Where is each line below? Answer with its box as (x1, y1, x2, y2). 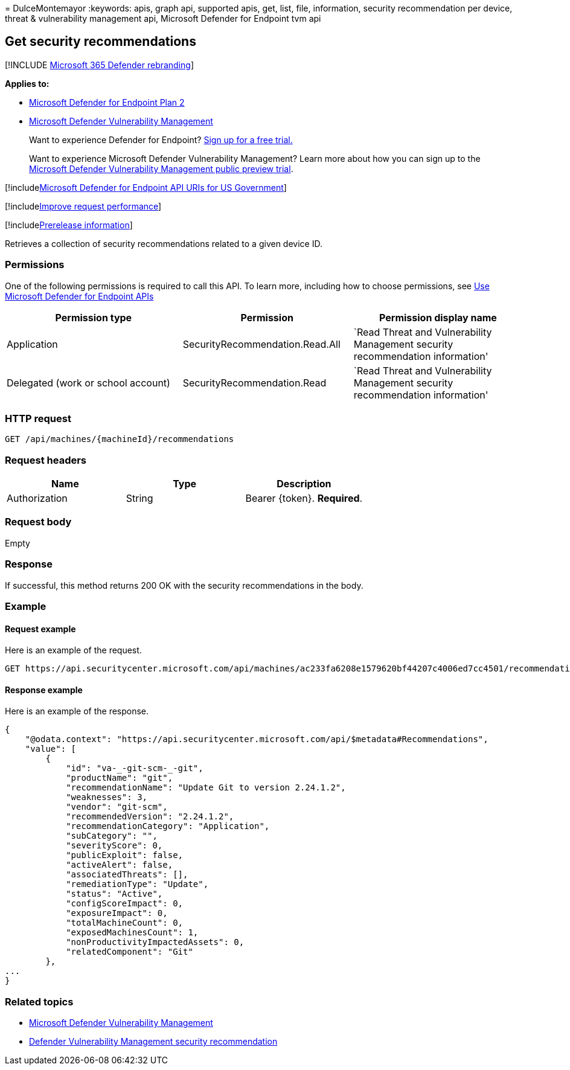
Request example (5, 623, 76, 634)
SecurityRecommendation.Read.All (182, 338, 341, 350)
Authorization (7, 492, 68, 505)
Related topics (5, 995, 74, 1008)
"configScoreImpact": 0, (66, 899, 184, 909)
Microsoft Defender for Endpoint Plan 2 (29, 97, 185, 107)
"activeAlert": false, (66, 860, 173, 870)
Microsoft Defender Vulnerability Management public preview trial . (29, 163, 293, 174)
